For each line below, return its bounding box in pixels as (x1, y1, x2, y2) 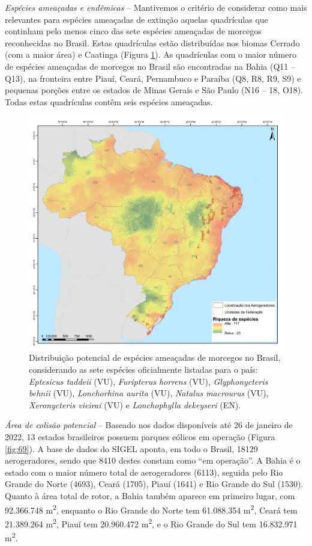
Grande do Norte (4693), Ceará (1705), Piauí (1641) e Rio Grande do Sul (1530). (5, 477, 304, 490)
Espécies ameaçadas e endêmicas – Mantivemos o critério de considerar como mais (5, 1, 307, 13)
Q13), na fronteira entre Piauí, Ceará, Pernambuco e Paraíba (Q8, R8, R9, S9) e (5, 72, 301, 84)
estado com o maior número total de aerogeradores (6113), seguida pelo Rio (5, 465, 283, 478)
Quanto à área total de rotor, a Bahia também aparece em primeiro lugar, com (5, 489, 295, 502)
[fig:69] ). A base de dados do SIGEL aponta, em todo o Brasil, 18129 (5, 442, 258, 455)
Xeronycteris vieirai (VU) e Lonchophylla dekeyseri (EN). (29, 398, 241, 411)
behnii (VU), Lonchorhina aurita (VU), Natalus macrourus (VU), (29, 387, 269, 399)
